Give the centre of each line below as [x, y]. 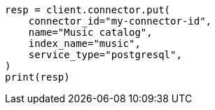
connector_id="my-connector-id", [120, 21]
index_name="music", [84, 43]
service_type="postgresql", [105, 55]
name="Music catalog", [90, 32]
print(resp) [37, 77]
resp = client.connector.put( [88, 10]
